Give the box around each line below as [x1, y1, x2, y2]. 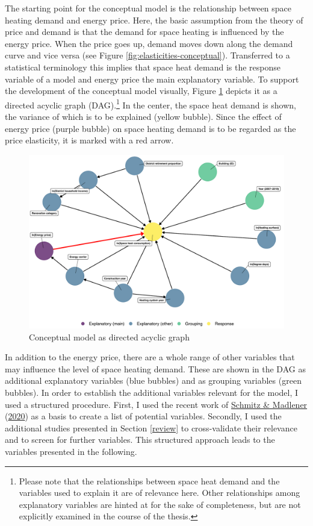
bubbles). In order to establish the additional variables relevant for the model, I [5, 386, 299, 398]
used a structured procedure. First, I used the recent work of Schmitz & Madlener [5, 398, 308, 410]
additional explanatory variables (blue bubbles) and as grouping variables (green [5, 374, 302, 387]
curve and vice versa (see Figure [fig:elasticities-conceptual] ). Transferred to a [5, 49, 290, 61]
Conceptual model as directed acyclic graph [29, 330, 190, 343]
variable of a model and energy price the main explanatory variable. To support [5, 72, 299, 85]
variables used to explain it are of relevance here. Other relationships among [19, 486, 300, 499]
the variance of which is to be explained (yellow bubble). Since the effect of [5, 110, 282, 122]
